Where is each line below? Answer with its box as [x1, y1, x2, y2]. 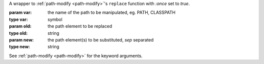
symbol [47, 16, 63, 22]
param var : [9, 10, 32, 16]
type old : [9, 30, 28, 36]
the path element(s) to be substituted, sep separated [47, 37, 154, 43]
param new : [9, 37, 34, 43]
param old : [9, 23, 32, 29]
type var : [9, 16, 28, 22]
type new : [9, 44, 30, 50]
